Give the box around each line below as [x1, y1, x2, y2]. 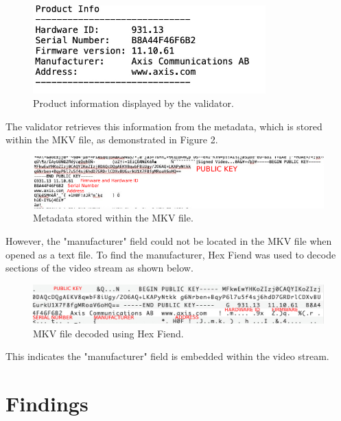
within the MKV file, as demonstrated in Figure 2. [5, 132, 218, 147]
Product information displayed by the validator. [33, 95, 234, 110]
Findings [5, 389, 89, 418]
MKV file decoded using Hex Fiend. [33, 326, 184, 340]
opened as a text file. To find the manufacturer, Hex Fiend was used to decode [5, 247, 336, 261]
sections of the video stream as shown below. [5, 261, 193, 275]
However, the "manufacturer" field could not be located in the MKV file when [5, 233, 332, 248]
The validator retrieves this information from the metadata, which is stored [5, 119, 322, 133]
